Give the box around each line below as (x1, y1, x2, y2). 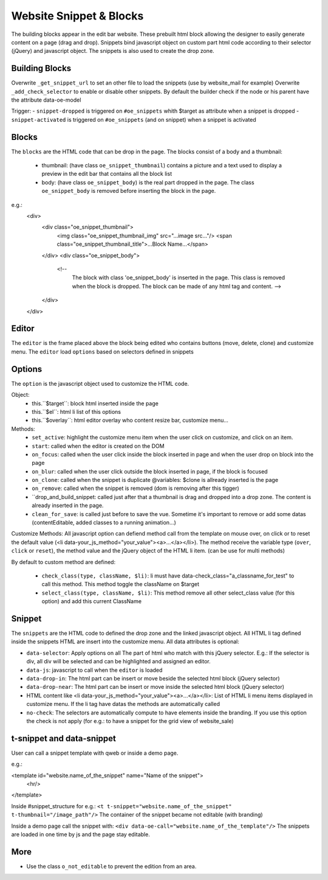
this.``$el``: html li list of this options (32, 408, 121, 415)
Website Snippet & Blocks (11, 9, 144, 23)
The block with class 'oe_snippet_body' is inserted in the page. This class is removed (72, 274, 285, 281)
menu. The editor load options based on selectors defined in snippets (11, 347, 194, 355)
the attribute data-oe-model (11, 96, 81, 103)
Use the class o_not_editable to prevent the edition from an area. (26, 862, 197, 870)
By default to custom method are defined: (11, 558, 115, 565)
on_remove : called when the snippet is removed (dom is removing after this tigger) (32, 484, 239, 492)
